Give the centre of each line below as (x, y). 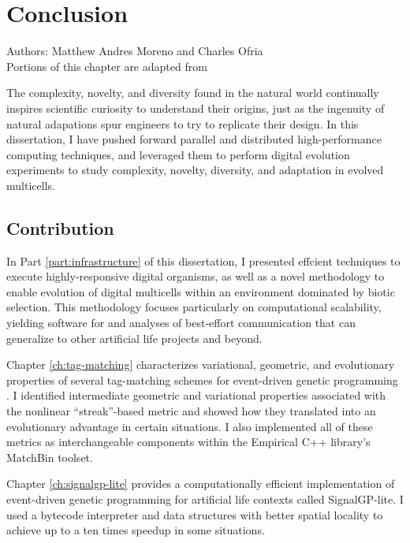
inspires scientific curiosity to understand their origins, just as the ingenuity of (196, 108)
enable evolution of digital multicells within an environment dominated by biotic (201, 291)
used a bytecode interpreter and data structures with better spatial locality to (195, 514)
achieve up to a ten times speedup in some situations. (136, 530)
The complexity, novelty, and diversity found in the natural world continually (193, 93)
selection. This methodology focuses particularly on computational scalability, (194, 307)
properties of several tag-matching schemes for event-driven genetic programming (202, 379)
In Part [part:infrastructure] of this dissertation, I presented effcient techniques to (203, 260)
